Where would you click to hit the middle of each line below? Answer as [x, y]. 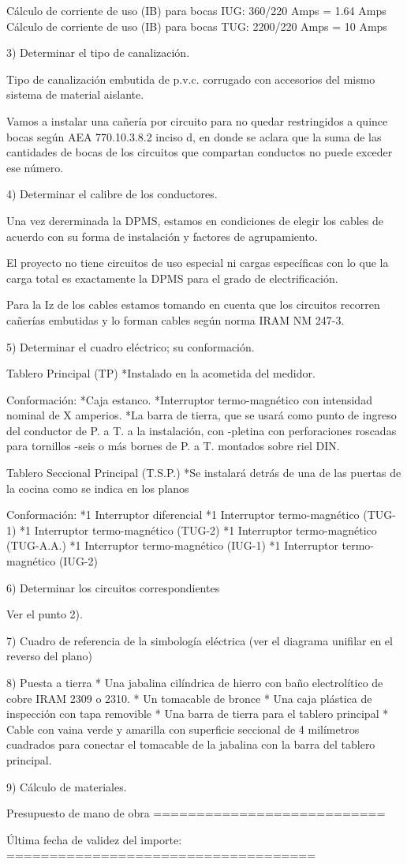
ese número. [35, 167]
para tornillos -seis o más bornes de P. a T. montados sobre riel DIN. [173, 446]
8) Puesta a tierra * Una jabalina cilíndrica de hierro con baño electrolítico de [195, 682]
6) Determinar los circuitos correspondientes [113, 587]
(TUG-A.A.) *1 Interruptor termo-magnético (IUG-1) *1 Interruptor [172, 545]
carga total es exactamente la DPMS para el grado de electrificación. [172, 278]
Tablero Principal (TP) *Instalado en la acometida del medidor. [161, 373]
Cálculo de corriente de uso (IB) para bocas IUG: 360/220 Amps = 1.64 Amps [196, 10]
